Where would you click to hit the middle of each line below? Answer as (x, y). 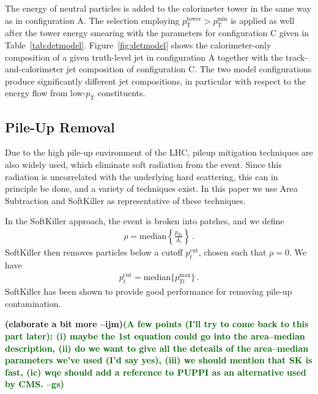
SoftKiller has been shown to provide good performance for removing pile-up (149, 291)
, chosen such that (232, 252)
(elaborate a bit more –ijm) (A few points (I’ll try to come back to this (157, 324)
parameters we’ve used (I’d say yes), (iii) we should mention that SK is (159, 360)
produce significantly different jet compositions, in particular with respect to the (156, 81)
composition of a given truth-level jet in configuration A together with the (144, 57)
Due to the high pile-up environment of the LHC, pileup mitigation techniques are (159, 152)
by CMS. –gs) (35, 384)
